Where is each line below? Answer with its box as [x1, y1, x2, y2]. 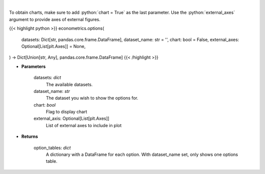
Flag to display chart [46, 109, 87, 115]
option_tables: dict [33, 145, 71, 151]
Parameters [21, 64, 46, 69]
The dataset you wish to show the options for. [46, 95, 138, 101]
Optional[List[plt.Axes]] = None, [21, 43, 86, 49]
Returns [21, 133, 38, 139]
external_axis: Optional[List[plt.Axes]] [33, 115, 110, 122]
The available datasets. [46, 81, 93, 87]
